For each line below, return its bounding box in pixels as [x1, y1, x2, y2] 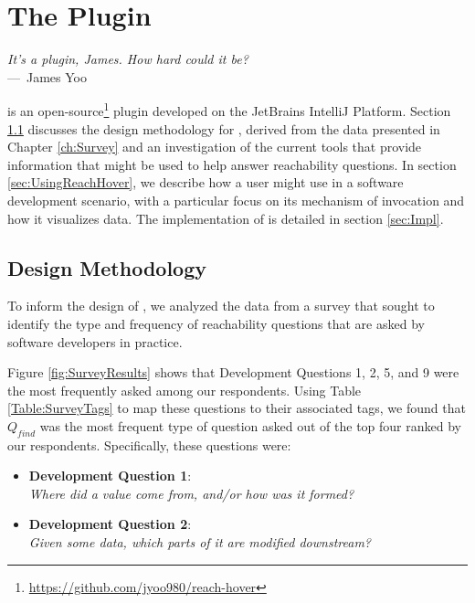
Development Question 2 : [28, 514, 192, 534]
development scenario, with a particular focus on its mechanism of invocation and [7, 190, 465, 209]
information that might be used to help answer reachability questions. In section [7, 154, 457, 174]
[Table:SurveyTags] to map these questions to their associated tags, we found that [7, 398, 466, 418]
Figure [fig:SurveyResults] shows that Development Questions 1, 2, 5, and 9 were [7, 363, 459, 382]
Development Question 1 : [28, 466, 192, 485]
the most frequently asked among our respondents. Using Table [7, 380, 362, 399]
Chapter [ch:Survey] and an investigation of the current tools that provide [7, 137, 422, 156]
